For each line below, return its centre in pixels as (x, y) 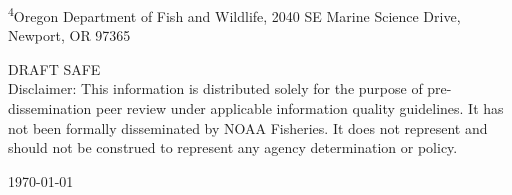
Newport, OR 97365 (69, 35)
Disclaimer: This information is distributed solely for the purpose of (215, 88)
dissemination (50, 108)
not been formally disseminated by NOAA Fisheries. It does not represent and (248, 127)
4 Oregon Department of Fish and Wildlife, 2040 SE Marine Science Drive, (234, 14)
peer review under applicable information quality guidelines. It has (300, 108)
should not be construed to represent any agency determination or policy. (233, 147)
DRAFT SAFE (54, 68)
